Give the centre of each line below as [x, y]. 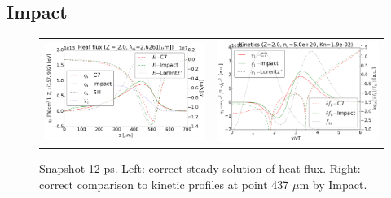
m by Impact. [333, 184]
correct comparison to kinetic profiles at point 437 [164, 184]
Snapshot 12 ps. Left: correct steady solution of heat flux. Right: [200, 168]
